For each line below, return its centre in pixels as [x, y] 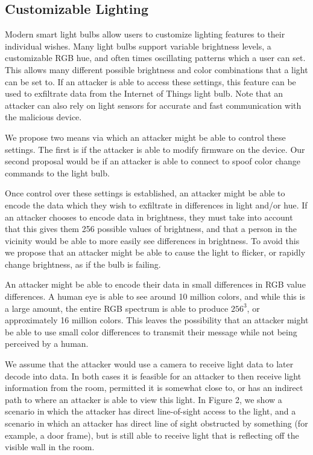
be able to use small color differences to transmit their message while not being [151, 331]
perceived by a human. [47, 344]
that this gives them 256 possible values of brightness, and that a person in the [151, 229]
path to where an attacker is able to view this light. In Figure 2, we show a [144, 399]
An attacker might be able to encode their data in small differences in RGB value [155, 284]
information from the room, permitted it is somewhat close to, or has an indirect [154, 388]
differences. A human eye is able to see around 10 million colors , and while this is [155, 296]
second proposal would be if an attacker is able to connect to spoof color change [153, 161]
